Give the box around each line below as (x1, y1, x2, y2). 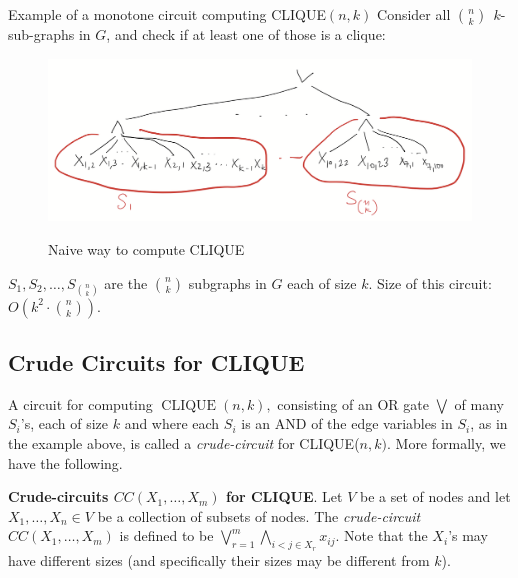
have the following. (8, 452, 123, 473)
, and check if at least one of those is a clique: (106, 24, 386, 44)
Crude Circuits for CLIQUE (8, 347, 305, 378)
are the (104, 272, 148, 293)
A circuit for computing (8, 393, 153, 414)
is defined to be (119, 525, 214, 546)
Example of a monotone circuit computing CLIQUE (8, 4, 326, 24)
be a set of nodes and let (359, 486, 511, 507)
